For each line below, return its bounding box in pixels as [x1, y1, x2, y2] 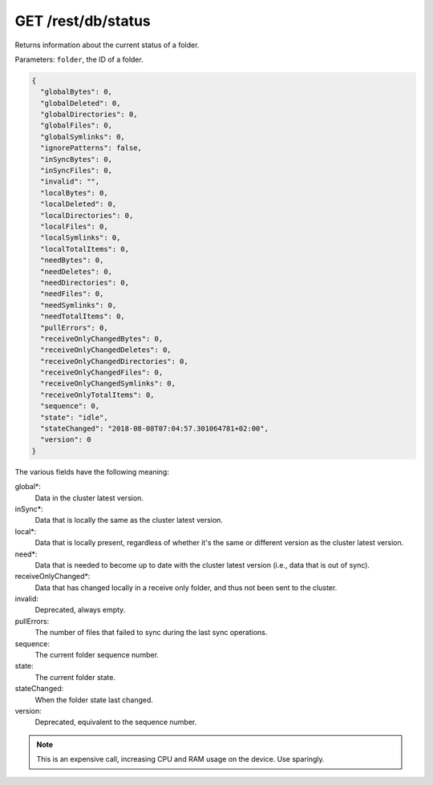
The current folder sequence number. [34, 650, 160, 660]
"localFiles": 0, [40, 222, 108, 231]
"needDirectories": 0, [40, 277, 130, 287]
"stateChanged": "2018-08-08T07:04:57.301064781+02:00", [40, 424, 269, 433]
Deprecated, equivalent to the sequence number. [34, 718, 197, 727]
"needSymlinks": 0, [40, 301, 117, 310]
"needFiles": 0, [40, 289, 104, 298]
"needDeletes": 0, [40, 267, 112, 276]
